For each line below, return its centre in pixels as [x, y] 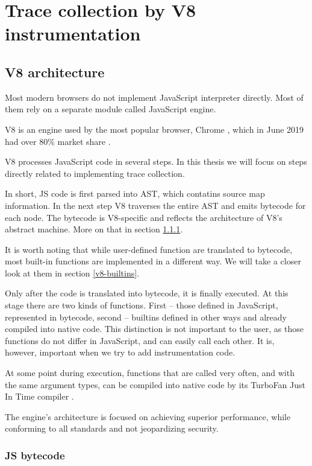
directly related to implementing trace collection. [95, 173]
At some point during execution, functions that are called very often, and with [150, 373]
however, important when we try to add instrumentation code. [120, 352]
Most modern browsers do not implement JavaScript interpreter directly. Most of [154, 97]
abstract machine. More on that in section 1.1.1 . [94, 229]
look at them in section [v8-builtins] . [72, 273]
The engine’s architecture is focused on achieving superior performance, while [148, 416]
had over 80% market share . [58, 141]
